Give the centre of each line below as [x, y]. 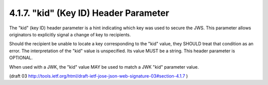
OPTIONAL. [21, 58]
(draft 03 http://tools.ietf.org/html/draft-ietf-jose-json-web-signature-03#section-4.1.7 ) [99, 76]
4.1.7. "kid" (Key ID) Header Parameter [89, 13]
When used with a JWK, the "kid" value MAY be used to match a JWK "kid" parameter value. [104, 67]
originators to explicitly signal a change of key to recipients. [70, 34]
